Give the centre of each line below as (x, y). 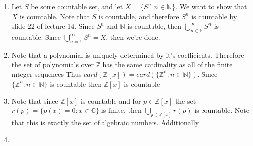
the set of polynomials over (52, 64)
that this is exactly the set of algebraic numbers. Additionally (105, 123)
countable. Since (36, 37)
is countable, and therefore (139, 16)
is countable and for (111, 100)
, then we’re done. (133, 37)
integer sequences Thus (47, 74)
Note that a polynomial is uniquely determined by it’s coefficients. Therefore (128, 55)
